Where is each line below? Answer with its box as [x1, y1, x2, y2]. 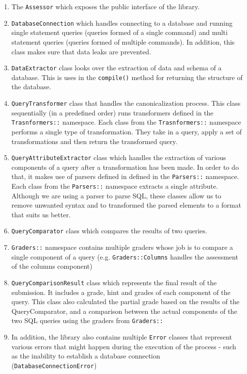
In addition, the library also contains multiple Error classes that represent [11, 332, 232, 342]
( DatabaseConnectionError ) [11, 360, 97, 370]
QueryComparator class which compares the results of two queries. [11, 226, 207, 236]
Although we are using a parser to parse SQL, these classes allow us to [11, 190, 221, 200]
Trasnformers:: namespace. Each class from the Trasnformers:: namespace [11, 117, 241, 127]
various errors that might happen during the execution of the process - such [11, 341, 236, 351]
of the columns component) [11, 261, 93, 271]
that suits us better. [11, 209, 71, 219]
